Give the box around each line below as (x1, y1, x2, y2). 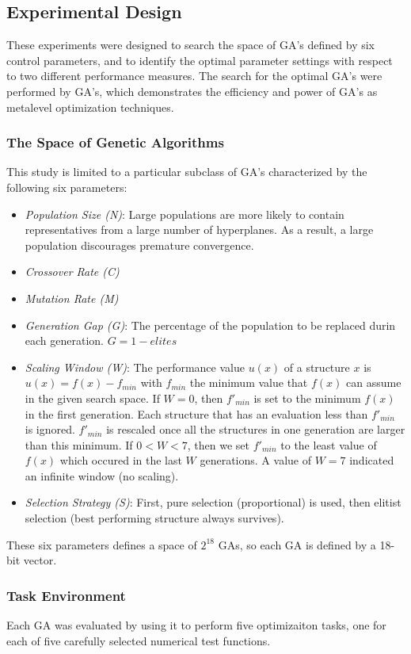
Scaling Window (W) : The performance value (25, 358, 245, 375)
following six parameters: (6, 178, 127, 195)
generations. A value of (200, 452, 311, 469)
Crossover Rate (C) (25, 263, 120, 280)
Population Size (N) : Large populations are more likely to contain (25, 205, 344, 222)
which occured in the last (59, 452, 182, 469)
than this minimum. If (25, 436, 133, 453)
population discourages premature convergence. (25, 236, 254, 253)
